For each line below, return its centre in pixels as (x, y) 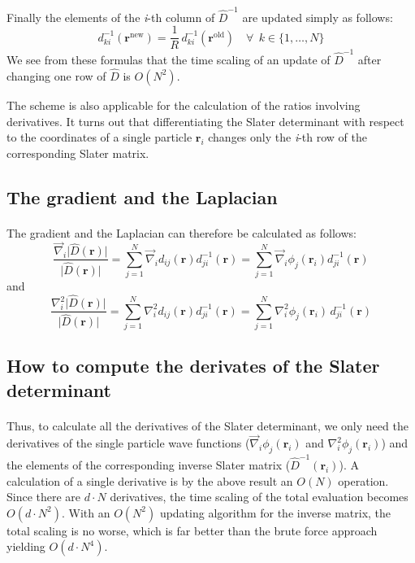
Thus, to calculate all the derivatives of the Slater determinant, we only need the (207, 425)
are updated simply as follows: (318, 17)
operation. (363, 480)
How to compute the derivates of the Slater (193, 366)
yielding (26, 546)
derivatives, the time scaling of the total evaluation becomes (259, 497)
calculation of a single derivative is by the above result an (150, 480)
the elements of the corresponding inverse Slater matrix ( (149, 464)
